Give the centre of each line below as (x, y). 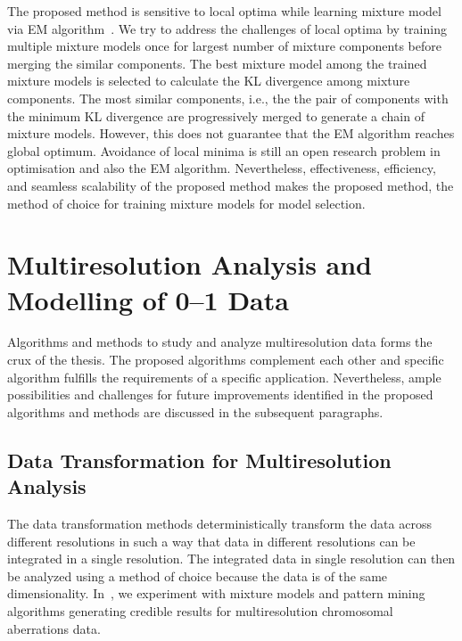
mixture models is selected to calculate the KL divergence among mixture (209, 81)
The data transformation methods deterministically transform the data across (219, 523)
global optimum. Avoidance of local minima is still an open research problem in (224, 150)
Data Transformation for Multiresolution (199, 460)
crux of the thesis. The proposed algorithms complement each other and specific (226, 360)
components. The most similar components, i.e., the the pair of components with (228, 98)
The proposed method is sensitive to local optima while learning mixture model (224, 11)
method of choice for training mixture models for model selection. (186, 203)
